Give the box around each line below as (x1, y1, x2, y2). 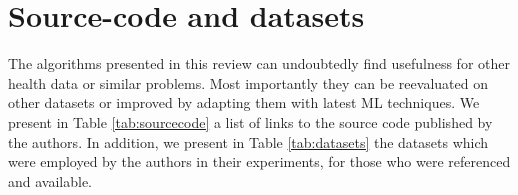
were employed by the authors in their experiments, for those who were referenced (8, 151, 511, 172)
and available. (8, 170, 93, 191)
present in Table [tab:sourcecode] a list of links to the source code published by (8, 111, 493, 132)
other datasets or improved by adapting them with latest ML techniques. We (8, 92, 480, 113)
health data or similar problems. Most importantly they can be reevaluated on (8, 72, 488, 93)
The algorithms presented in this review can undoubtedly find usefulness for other (8, 53, 510, 74)
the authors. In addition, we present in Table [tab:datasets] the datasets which (8, 131, 489, 152)
